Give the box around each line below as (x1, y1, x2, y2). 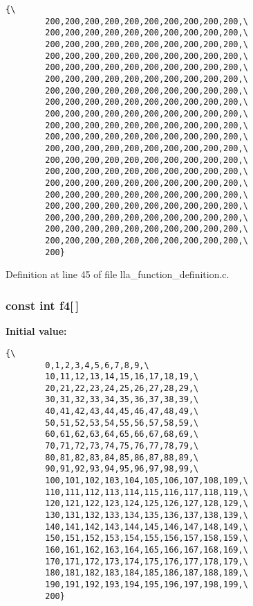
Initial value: (6, 324, 67, 338)
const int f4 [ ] (6, 296, 79, 313)
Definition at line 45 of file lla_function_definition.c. (6, 267, 229, 282)
